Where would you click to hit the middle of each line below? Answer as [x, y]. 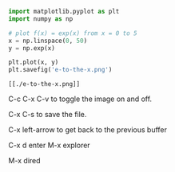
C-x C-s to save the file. [48, 115]
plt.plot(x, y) [34, 63]
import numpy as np [41, 19]
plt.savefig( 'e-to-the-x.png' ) [60, 70]
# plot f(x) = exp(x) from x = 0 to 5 [73, 33]
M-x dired [25, 161]
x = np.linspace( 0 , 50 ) [48, 41]
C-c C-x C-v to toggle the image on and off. [80, 99]
